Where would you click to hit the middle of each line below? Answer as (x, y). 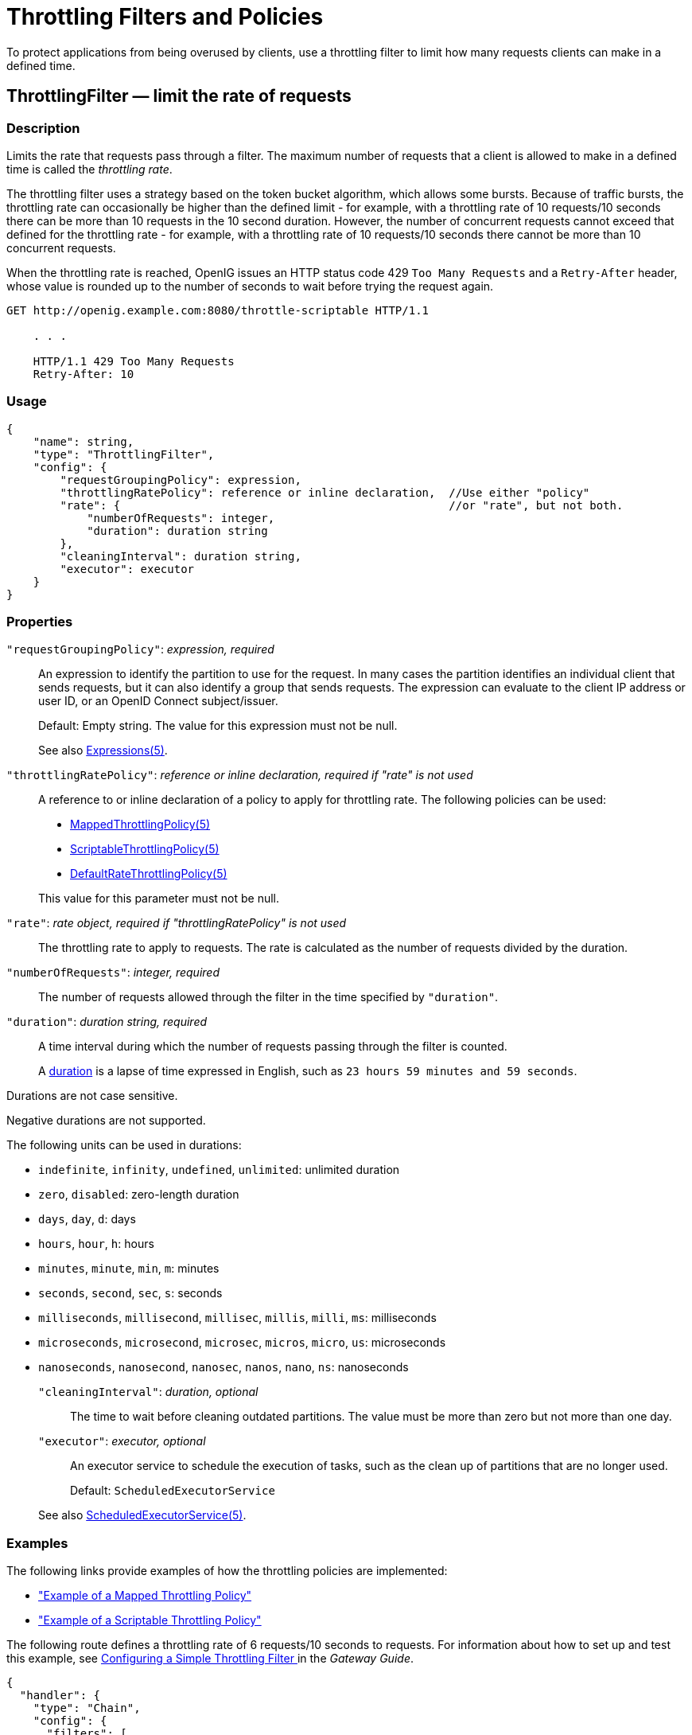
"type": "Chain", (87, 1708)
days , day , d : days (87, 1219)
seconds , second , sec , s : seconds (130, 1293)
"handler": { (60, 1696)
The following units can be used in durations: (124, 1145)
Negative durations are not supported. (106, 1121)
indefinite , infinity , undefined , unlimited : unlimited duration (219, 1170)
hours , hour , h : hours (96, 1244)
